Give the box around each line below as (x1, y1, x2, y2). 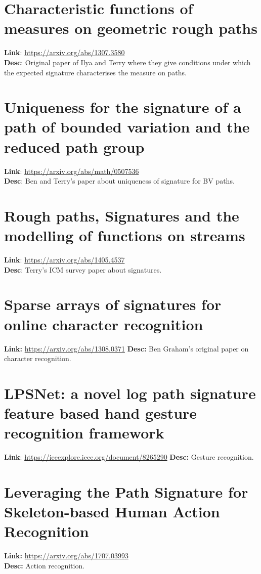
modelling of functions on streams (4, 225, 245, 246)
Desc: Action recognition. (4, 560, 85, 570)
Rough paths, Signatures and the (4, 205, 239, 226)
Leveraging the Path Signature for (4, 481, 248, 502)
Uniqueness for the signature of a (4, 97, 241, 117)
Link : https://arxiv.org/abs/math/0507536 (4, 165, 139, 176)
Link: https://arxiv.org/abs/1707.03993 (4, 550, 128, 561)
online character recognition (4, 314, 203, 334)
